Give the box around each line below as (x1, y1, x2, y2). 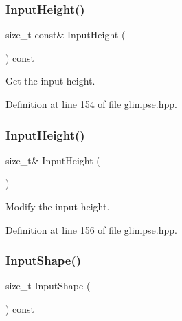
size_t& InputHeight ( (5, 153, 100, 167)
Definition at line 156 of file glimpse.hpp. (5, 222, 177, 236)
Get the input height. (5, 74, 95, 88)
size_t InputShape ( (5, 278, 91, 293)
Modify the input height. (5, 199, 110, 213)
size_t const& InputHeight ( (5, 27, 126, 42)
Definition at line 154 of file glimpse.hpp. (5, 97, 177, 111)
